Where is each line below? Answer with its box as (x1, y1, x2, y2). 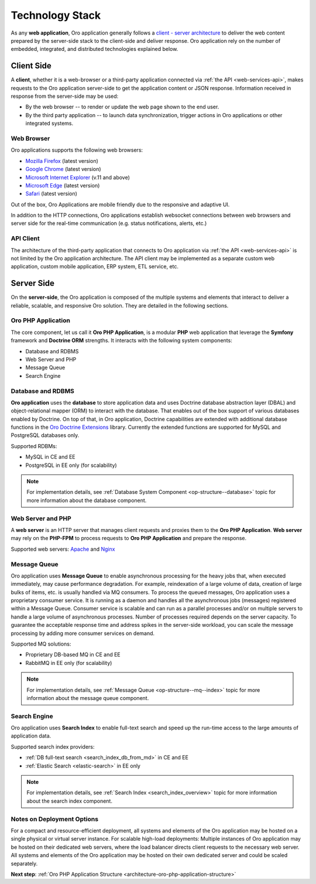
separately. (11, 860, 38, 867)
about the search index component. (26, 797, 112, 804)
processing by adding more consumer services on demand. (11, 630, 155, 637)
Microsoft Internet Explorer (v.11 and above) (25, 173, 130, 181)
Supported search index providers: (11, 743, 95, 750)
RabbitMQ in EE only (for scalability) (25, 659, 112, 666)
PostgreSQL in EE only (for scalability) (25, 462, 117, 469)
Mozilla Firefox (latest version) (25, 157, 99, 164)
